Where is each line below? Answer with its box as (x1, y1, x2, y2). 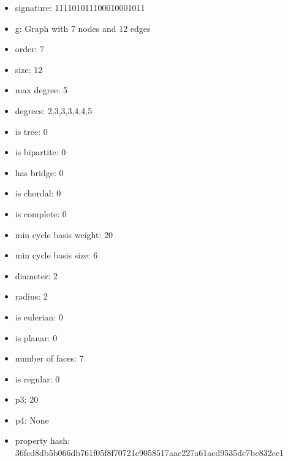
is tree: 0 (15, 125, 48, 138)
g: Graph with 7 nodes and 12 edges (15, 21, 151, 34)
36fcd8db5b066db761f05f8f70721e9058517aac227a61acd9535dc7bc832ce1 (15, 446, 284, 459)
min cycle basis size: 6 (15, 249, 98, 261)
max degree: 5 (15, 83, 67, 96)
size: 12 (15, 63, 43, 76)
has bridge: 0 (15, 166, 64, 179)
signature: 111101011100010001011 (15, 1, 145, 14)
